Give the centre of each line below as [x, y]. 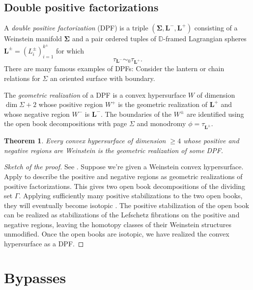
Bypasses [35, 277]
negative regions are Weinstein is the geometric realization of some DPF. [114, 150]
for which [70, 50]
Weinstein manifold [33, 39]
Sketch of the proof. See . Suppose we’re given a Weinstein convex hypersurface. [124, 167]
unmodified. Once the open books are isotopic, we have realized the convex [117, 234]
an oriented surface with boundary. [102, 78]
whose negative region [37, 114]
